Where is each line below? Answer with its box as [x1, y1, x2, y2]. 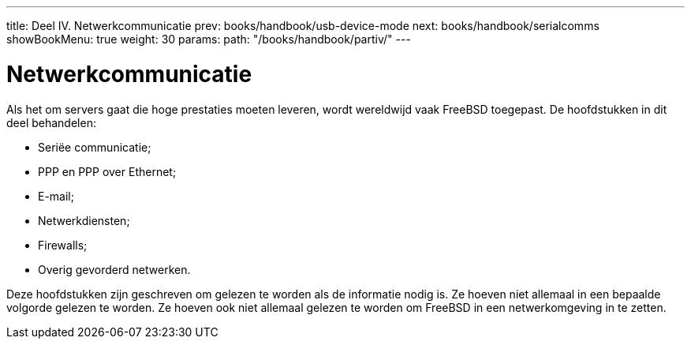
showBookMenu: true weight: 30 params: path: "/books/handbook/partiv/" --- [6, 32, 411, 46]
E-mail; [38, 189, 74, 203]
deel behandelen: [6, 115, 96, 129]
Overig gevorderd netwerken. [38, 262, 191, 276]
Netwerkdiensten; [38, 213, 130, 227]
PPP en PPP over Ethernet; [38, 164, 177, 178]
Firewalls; [38, 238, 88, 252]
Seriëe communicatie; [38, 140, 151, 154]
